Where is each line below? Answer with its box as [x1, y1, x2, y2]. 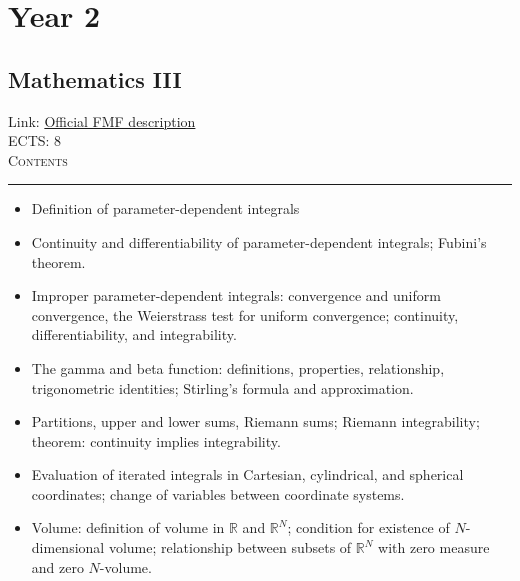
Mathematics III [8, 63, 182, 94]
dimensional [31, 537, 105, 558]
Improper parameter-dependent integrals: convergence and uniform [31, 285, 441, 306]
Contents [8, 149, 68, 170]
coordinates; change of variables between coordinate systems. [31, 483, 405, 504]
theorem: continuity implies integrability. [31, 430, 281, 451]
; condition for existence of [287, 517, 450, 538]
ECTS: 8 [8, 130, 62, 151]
